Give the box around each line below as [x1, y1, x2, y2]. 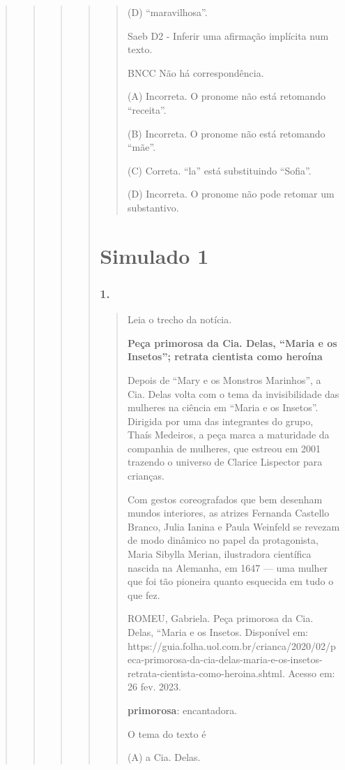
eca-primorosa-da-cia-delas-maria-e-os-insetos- [127, 652, 323, 667]
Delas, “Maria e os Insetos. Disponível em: [127, 625, 308, 639]
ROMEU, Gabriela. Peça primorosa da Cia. [127, 611, 314, 625]
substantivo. [127, 200, 179, 214]
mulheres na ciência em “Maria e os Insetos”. [127, 400, 319, 415]
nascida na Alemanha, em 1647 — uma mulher [127, 560, 328, 575]
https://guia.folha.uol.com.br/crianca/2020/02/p [127, 638, 336, 653]
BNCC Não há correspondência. [127, 65, 264, 80]
